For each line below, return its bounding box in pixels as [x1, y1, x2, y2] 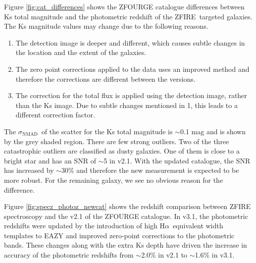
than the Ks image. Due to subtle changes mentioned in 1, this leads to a [15, 100, 238, 110]
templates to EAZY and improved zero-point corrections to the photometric [4, 230, 235, 240]
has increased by [4, 165, 54, 175]
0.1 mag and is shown [180, 126, 246, 136]
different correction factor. [15, 109, 95, 120]
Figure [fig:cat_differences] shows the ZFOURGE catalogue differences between [4, 1, 245, 11]
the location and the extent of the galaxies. [15, 47, 147, 57]
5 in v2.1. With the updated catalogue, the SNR [103, 155, 251, 165]
